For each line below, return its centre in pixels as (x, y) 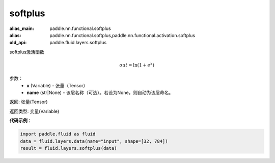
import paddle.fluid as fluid (58, 134)
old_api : (18, 43)
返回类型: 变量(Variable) (34, 111)
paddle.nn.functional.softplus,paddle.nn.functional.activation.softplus (122, 35)
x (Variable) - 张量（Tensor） (57, 85)
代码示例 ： (21, 121)
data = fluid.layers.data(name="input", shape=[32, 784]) (94, 141)
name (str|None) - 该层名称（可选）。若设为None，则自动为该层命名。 (100, 93)
